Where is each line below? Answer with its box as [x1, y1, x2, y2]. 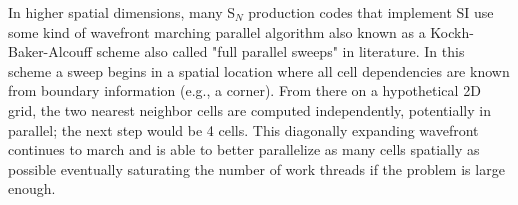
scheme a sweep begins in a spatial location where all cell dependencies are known [8, 60, 510, 81]
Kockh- [430, 21, 474, 42]
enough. [8, 178, 56, 199]
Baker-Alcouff [8, 41, 92, 62]
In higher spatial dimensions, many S [8, 2, 236, 22]
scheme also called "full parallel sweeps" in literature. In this [96, 41, 465, 62]
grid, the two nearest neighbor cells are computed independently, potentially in [8, 99, 491, 120]
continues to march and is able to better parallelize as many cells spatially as [8, 139, 480, 160]
